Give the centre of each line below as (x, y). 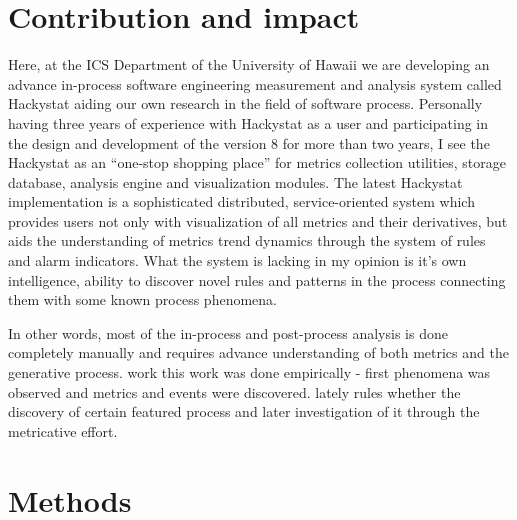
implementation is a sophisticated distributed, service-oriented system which (241, 201)
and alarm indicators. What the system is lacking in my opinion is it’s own (237, 260)
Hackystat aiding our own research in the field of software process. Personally (245, 103)
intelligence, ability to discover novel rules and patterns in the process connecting (257, 279)
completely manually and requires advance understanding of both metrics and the (258, 352)
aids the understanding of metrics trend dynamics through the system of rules (247, 240)
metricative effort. (63, 430)
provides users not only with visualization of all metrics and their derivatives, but (258, 220)
